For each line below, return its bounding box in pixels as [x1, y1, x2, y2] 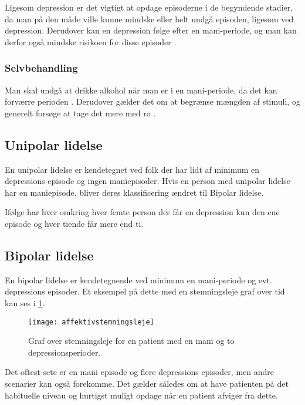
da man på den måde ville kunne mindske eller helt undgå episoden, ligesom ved [5, 12, 294, 25]
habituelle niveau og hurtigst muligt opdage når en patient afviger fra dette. [5, 389, 278, 401]
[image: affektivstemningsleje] [28, 317, 154, 326]
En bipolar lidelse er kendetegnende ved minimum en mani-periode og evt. [5, 273, 272, 286]
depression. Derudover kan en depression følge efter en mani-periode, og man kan [5, 24, 297, 36]
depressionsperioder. [28, 346, 101, 358]
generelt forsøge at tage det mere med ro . [5, 106, 156, 119]
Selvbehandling [5, 61, 78, 75]
